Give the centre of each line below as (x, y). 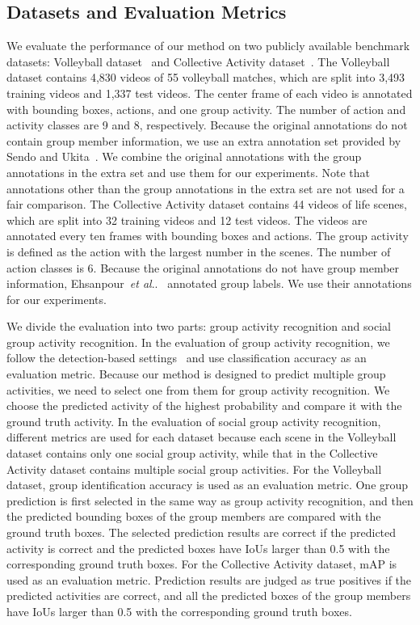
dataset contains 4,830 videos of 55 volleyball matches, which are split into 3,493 (206, 77)
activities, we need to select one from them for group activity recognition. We (198, 389)
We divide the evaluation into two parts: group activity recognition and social (199, 326)
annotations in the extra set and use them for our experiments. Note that (189, 172)
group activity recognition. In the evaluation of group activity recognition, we (198, 342)
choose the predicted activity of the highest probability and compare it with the (204, 405)
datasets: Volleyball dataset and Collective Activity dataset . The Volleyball (198, 61)
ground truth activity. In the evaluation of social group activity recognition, (194, 421)
